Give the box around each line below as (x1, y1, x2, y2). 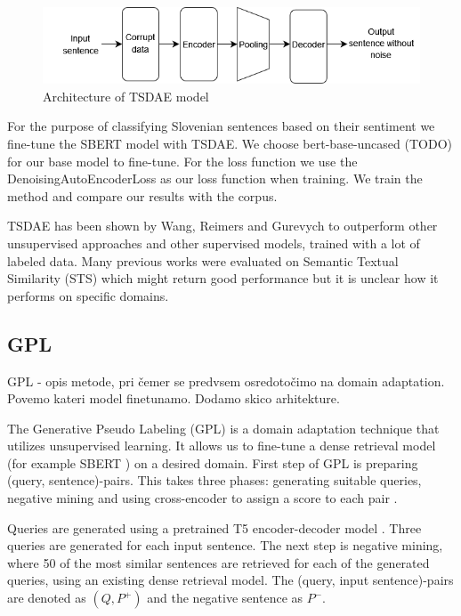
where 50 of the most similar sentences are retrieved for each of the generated (7, 553, 430, 571)
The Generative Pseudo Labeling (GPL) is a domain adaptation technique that (7, 418, 440, 437)
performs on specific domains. (7, 286, 169, 304)
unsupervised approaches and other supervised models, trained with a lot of (7, 233, 420, 252)
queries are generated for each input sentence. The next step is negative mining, (7, 536, 443, 555)
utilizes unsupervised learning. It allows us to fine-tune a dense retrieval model (7, 436, 436, 455)
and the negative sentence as (147, 588, 303, 607)
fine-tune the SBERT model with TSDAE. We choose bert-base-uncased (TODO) (7, 134, 452, 152)
